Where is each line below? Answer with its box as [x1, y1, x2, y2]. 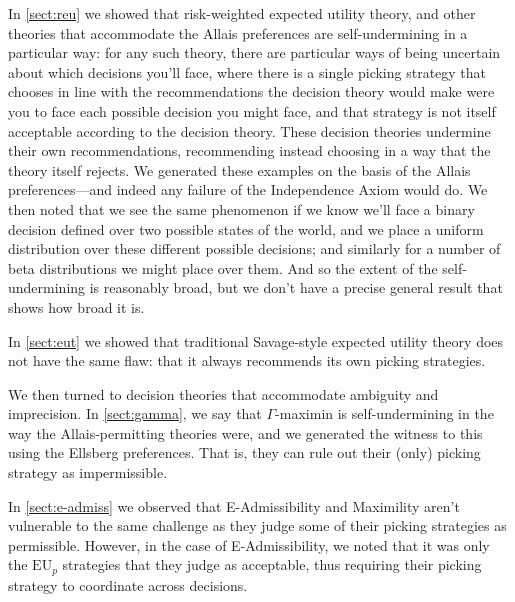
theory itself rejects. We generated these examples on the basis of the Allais [8, 159, 471, 180]
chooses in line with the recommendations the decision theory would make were [8, 81, 495, 102]
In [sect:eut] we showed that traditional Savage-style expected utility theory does [8, 330, 504, 351]
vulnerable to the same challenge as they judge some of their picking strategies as [8, 515, 507, 536]
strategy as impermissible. [8, 462, 168, 483]
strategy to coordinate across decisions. [8, 574, 248, 595]
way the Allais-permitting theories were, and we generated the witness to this [8, 422, 483, 443]
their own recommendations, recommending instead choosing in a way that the [8, 140, 491, 161]
